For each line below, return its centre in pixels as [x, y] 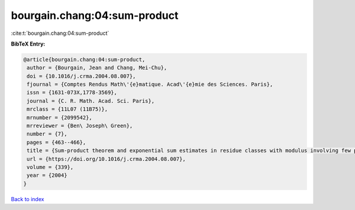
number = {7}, [47, 134]
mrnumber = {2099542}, [60, 117]
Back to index [28, 199]
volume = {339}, [50, 167]
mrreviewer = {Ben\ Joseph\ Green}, [80, 126]
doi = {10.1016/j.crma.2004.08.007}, [81, 76]
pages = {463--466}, [57, 142]
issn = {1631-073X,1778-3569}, [72, 93]
